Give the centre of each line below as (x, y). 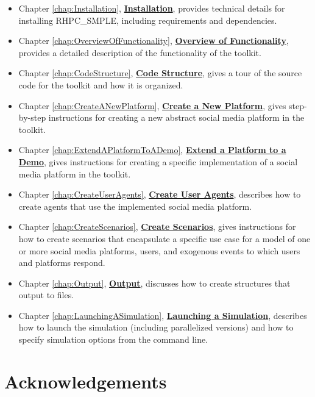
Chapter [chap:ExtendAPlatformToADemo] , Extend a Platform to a (152, 150)
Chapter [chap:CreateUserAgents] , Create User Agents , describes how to (160, 194)
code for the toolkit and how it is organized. (101, 84)
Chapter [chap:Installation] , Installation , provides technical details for (152, 8)
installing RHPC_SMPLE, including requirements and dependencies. (148, 20)
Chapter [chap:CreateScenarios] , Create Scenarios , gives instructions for (157, 227)
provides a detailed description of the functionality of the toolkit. (140, 52)
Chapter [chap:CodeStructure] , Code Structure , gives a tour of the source (160, 73)
